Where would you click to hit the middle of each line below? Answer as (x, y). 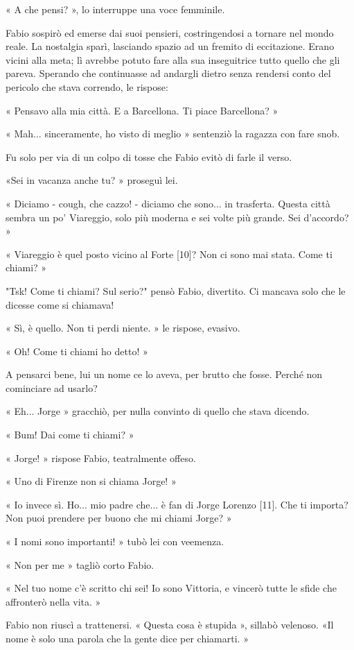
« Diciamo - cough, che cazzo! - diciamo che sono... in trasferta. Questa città (168, 203)
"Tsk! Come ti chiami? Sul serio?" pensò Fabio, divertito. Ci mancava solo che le (176, 290)
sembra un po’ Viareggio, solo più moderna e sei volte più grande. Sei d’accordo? (177, 217)
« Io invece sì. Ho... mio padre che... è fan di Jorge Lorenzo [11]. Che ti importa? (177, 504)
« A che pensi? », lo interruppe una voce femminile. (115, 9)
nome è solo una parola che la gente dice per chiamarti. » (127, 638)
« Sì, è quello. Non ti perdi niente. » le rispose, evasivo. (123, 328)
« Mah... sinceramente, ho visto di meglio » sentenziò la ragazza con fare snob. (173, 134)
